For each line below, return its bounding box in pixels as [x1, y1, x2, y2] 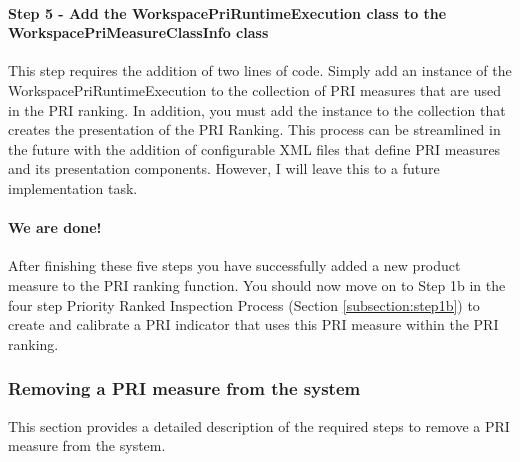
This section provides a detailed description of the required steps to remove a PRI [8, 415, 510, 436]
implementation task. [8, 177, 138, 198]
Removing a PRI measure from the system [8, 376, 361, 401]
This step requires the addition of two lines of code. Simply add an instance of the [8, 60, 512, 81]
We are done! [8, 217, 102, 238]
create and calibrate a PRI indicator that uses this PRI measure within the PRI [8, 314, 499, 335]
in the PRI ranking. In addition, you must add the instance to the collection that [8, 99, 506, 120]
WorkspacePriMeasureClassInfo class [8, 22, 269, 43]
